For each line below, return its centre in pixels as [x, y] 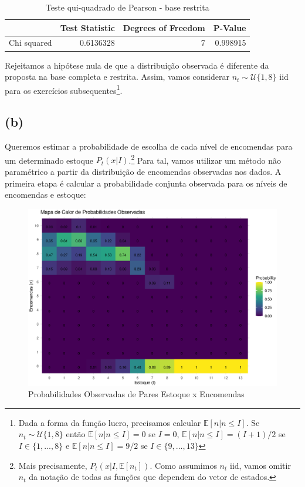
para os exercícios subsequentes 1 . [64, 89]
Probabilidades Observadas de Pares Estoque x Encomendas [136, 394]
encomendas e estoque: [45, 195]
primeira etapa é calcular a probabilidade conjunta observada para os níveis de [146, 183]
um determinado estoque [49, 160]
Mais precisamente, [53, 465]
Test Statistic [87, 27]
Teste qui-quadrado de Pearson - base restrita [127, 7]
